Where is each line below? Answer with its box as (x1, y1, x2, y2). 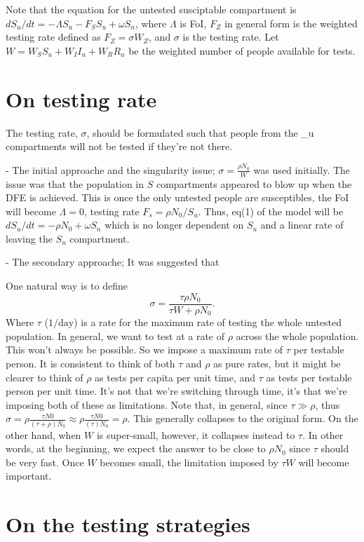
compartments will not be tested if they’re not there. (6, 139, 233, 154)
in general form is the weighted (224, 15, 358, 30)
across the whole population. (236, 328, 359, 343)
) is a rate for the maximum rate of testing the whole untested (74, 315, 342, 330)
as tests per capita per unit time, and (95, 370, 256, 384)
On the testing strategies (6, 510, 250, 538)
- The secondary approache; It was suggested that (6, 255, 220, 269)
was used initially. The (253, 162, 351, 177)
